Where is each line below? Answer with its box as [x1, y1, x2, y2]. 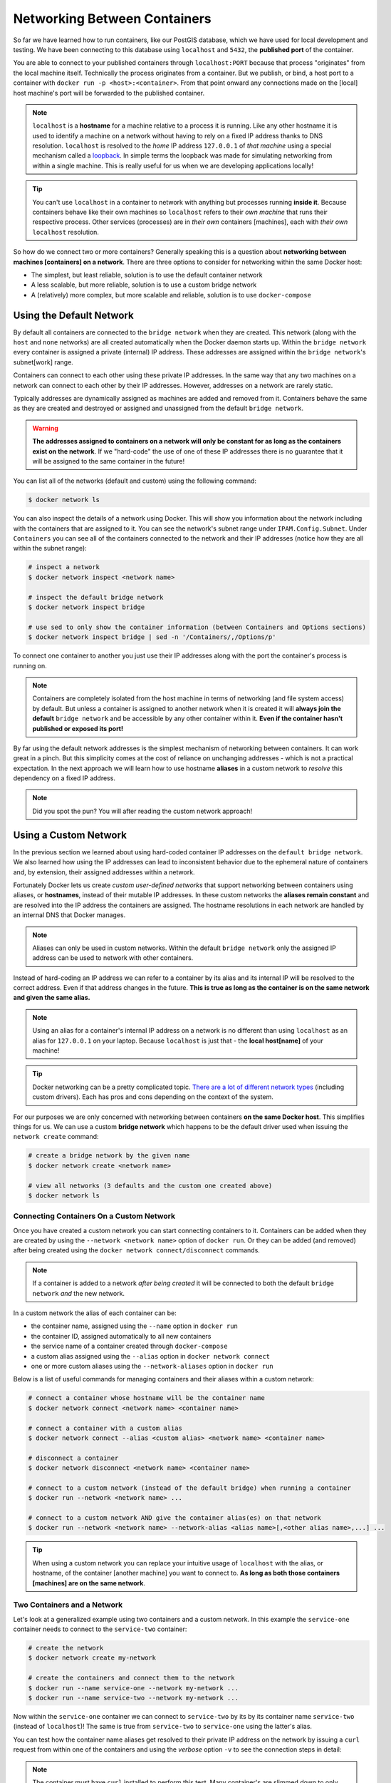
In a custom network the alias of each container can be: [13, 1309, 177, 1317]
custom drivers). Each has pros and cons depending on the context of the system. [32, 1093, 273, 1101]
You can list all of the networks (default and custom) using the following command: [13, 476, 256, 485]
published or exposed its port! [32, 724, 124, 732]
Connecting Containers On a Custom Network [13, 1211, 176, 1221]
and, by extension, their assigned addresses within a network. [13, 867, 195, 877]
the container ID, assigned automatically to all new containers [31, 1332, 212, 1340]
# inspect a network [28, 563, 100, 571]
